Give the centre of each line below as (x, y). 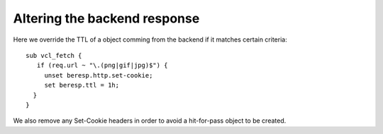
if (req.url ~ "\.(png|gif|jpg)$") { (102, 66)
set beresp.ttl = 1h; (82, 85)
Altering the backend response (106, 18)
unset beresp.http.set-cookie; (99, 75)
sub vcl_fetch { (54, 55)
